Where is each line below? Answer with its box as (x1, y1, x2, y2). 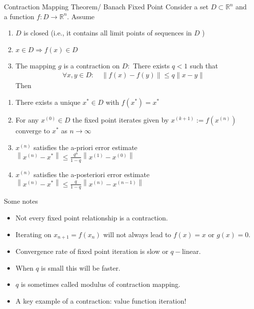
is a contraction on (63, 60, 120, 70)
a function (4, 11, 34, 21)
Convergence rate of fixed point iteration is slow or (15, 246, 169, 256)
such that (190, 60, 218, 70)
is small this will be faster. (41, 262, 120, 273)
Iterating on (15, 229, 52, 239)
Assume (71, 11, 95, 21)
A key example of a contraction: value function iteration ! (15, 295, 187, 306)
